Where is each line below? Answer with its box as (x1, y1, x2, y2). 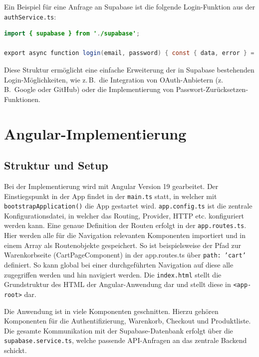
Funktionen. (4, 93, 40, 104)
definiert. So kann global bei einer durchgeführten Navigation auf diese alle (4, 259, 234, 269)
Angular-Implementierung (4, 123, 187, 143)
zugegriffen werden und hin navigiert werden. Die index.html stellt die (4, 269, 222, 279)
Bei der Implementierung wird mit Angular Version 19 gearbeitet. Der (4, 180, 219, 191)
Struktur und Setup (4, 157, 108, 173)
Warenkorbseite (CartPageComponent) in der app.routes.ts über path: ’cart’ (4, 249, 246, 260)
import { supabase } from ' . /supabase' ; (4, 30, 140, 37)
